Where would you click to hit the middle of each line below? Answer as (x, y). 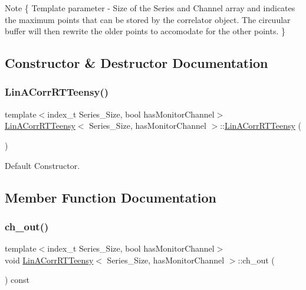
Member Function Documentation (111, 197)
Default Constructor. (42, 165)
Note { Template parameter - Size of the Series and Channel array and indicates (150, 8)
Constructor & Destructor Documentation (136, 63)
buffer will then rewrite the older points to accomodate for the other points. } (145, 31)
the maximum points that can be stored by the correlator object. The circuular (148, 19)
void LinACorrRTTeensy (49, 260)
